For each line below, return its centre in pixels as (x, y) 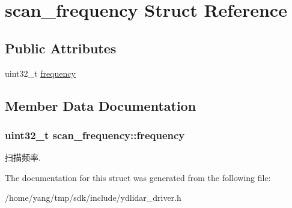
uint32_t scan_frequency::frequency (95, 135)
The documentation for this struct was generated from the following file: (138, 177)
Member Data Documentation (101, 105)
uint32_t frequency (40, 73)
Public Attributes (61, 48)
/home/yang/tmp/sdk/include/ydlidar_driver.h (93, 198)
